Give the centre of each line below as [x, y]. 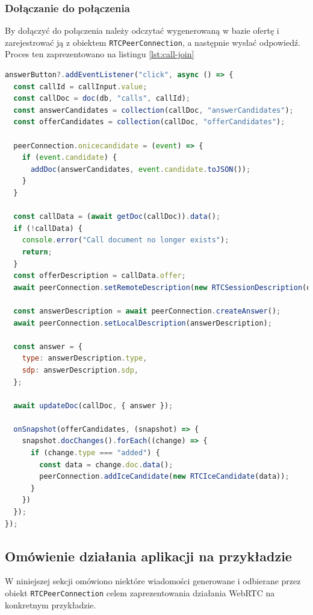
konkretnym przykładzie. [51, 604]
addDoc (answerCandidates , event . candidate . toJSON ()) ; [141, 169]
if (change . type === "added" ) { [95, 453]
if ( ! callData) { [48, 228]
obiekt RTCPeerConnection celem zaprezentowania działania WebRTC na [140, 593]
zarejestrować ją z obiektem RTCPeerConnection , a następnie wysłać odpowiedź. [153, 42]
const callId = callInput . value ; [80, 87]
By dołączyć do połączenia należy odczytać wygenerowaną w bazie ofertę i [142, 30]
